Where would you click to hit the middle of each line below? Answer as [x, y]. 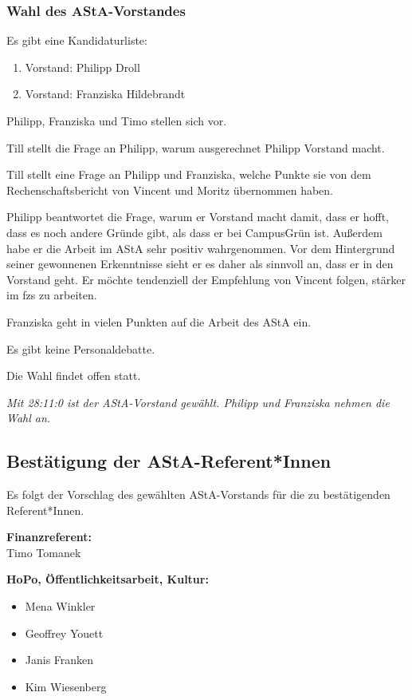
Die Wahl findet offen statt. [74, 376]
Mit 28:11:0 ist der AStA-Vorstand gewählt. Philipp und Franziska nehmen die [198, 402]
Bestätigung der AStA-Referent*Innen [169, 461]
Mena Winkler [60, 606]
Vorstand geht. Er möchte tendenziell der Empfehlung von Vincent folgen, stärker [206, 279]
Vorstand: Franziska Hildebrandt [105, 94]
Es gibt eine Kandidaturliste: [77, 40]
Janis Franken [59, 660]
